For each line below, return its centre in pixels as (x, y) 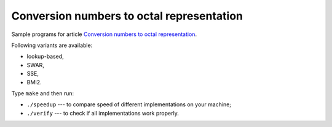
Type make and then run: (43, 93)
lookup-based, (45, 56)
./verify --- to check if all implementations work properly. (103, 113)
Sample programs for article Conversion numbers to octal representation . (104, 34)
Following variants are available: (52, 45)
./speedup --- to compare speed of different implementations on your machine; (129, 104)
